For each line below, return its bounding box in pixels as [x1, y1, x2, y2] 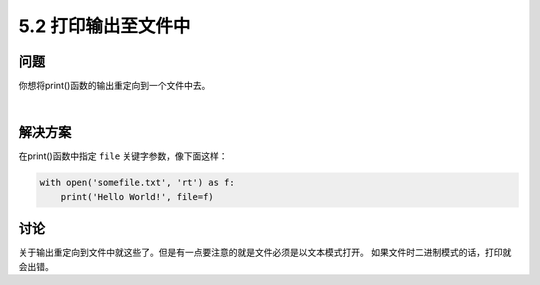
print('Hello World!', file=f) [60, 191, 214, 202]
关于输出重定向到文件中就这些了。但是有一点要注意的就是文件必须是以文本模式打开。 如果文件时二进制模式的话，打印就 [18, 246, 512, 259]
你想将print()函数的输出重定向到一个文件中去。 [18, 80, 211, 92]
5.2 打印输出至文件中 [18, 15, 191, 37]
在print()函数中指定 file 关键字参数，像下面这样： [18, 150, 229, 162]
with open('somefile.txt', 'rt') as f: [39, 177, 235, 189]
